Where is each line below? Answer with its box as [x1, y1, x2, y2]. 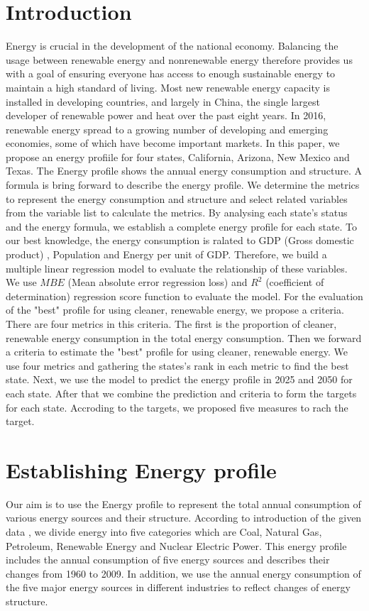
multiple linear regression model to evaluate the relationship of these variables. [6, 260, 348, 275]
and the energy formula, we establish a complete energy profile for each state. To [6, 219, 358, 233]
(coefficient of [265, 275, 324, 290]
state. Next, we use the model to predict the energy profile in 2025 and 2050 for [6, 372, 353, 387]
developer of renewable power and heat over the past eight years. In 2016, [6, 108, 326, 123]
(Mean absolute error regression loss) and [67, 275, 248, 290]
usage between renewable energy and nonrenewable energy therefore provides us [6, 52, 353, 67]
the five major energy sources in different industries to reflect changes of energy [6, 580, 351, 595]
